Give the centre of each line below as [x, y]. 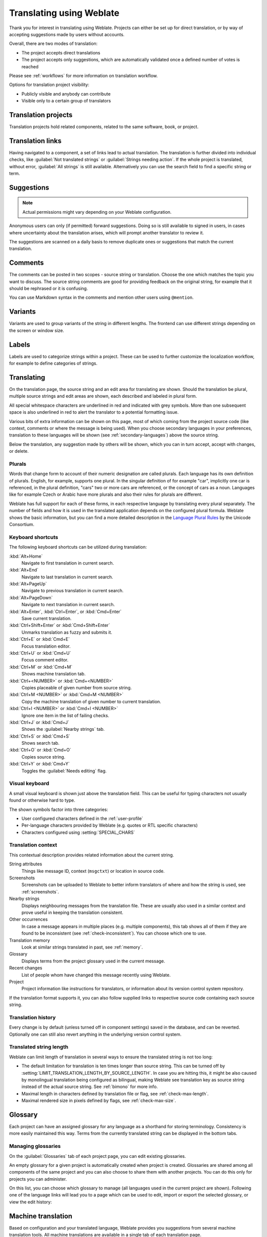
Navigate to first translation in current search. [68, 563]
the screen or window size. [37, 330]
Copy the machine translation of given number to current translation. [91, 701]
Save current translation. [46, 618]
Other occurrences [28, 919]
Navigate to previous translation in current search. [72, 591]
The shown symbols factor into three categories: [59, 809]
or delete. [19, 451]
